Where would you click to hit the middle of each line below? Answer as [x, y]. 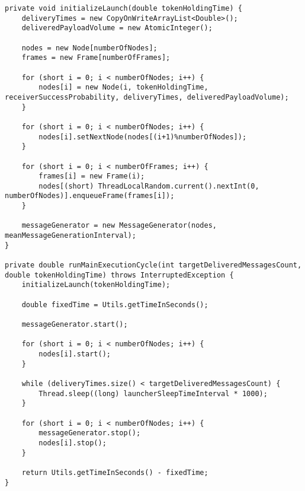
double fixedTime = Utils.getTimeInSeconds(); [115, 305]
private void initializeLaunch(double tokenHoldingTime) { [123, 8]
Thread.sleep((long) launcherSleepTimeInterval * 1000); [153, 393]
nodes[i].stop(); [73, 443]
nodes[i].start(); [75, 354]
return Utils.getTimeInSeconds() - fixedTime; [115, 472]
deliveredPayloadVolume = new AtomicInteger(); [117, 28]
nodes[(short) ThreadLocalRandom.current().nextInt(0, [149, 186]
